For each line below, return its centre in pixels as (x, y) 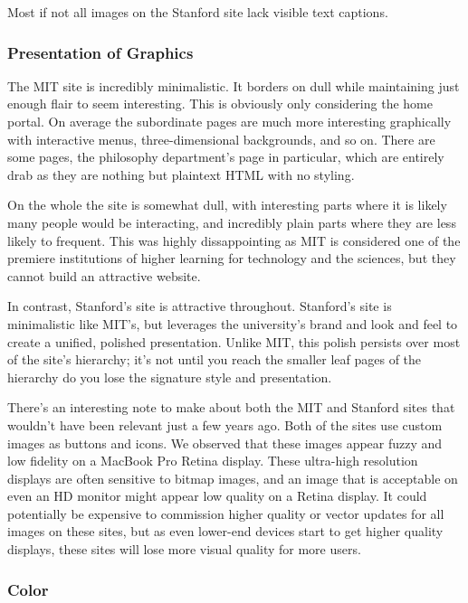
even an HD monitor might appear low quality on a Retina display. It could (217, 496)
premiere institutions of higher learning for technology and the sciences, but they (232, 258)
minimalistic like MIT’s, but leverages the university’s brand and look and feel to (233, 323)
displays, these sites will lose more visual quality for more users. (184, 549)
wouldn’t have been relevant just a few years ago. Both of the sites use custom (225, 424)
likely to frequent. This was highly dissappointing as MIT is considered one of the (234, 240)
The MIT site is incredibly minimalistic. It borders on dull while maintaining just (234, 85)
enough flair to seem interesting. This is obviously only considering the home (220, 104)
